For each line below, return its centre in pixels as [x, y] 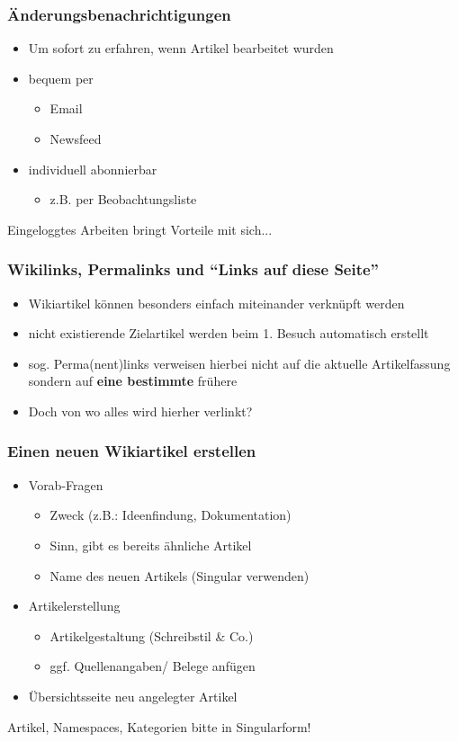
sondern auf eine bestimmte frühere [133, 381]
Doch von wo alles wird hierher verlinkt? [140, 411]
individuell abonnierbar [93, 169]
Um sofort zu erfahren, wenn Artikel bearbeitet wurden [181, 48]
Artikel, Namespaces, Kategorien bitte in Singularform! [159, 726]
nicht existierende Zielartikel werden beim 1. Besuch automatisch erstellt [229, 333]
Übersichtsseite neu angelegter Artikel [133, 696]
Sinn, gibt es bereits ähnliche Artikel [151, 545]
